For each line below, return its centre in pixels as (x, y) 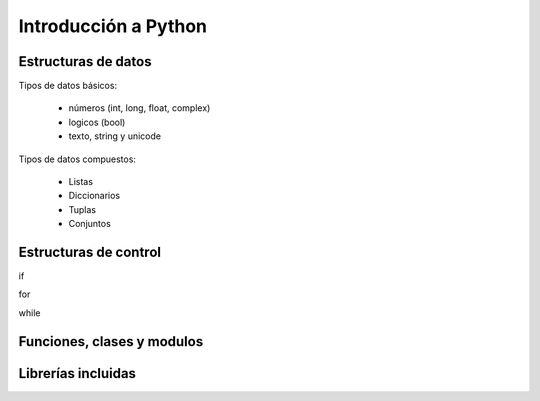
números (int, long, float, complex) (139, 108)
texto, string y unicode (115, 136)
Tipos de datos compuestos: (77, 159)
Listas (81, 182)
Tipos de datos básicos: (68, 86)
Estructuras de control (90, 252)
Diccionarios (94, 196)
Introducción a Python (113, 26)
